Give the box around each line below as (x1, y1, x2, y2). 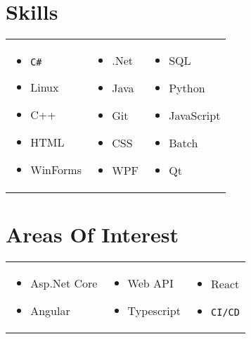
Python (169, 80, 205, 97)
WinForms (30, 161, 82, 178)
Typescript (127, 302, 181, 319)
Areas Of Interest (6, 220, 179, 249)
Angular (30, 302, 70, 319)
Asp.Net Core (30, 275, 98, 292)
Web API (127, 275, 174, 292)
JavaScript (169, 107, 221, 124)
